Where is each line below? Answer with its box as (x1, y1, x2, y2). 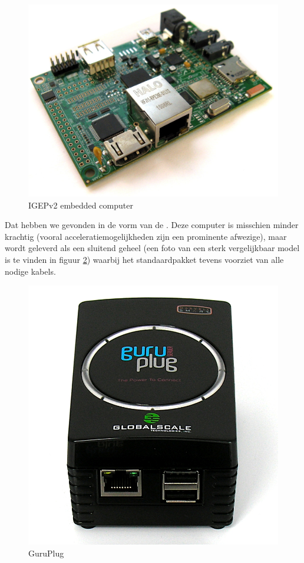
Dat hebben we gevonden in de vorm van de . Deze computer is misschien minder (5, 219, 299, 231)
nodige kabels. (5, 265, 56, 277)
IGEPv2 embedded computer (28, 198, 133, 211)
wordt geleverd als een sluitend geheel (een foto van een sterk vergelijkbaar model (5, 242, 300, 254)
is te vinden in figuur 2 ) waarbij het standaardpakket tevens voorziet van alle (5, 253, 284, 265)
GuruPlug (28, 546, 64, 559)
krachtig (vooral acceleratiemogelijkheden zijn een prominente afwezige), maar (5, 230, 287, 242)
